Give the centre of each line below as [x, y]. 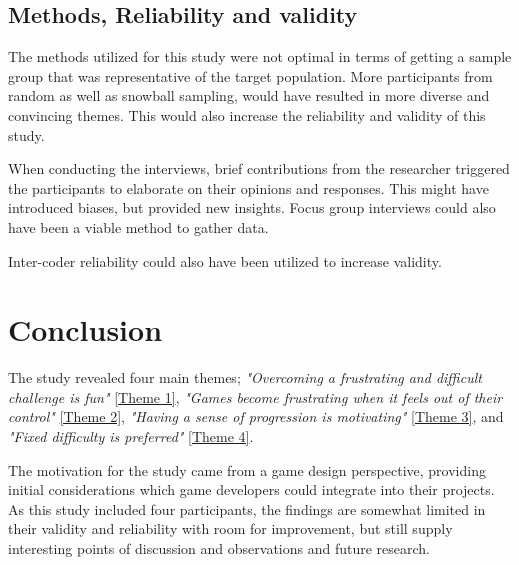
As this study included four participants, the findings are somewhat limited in [247, 508]
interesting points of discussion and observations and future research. [219, 548]
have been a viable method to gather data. [138, 226]
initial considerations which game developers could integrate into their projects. [251, 489]
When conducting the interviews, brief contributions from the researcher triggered [259, 168]
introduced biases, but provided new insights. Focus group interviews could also [252, 207]
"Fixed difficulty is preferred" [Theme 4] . [131, 436]
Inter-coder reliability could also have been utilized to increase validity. [225, 260]
